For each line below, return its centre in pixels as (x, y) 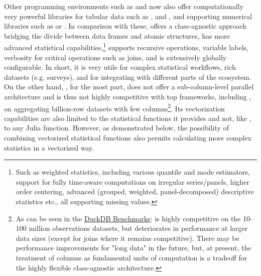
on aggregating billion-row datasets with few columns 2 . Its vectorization (114, 107)
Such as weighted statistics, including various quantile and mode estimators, (133, 172)
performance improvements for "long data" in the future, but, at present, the (134, 248)
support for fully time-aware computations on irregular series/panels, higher (133, 181)
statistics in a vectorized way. (49, 147)
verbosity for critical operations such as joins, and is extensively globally (115, 57)
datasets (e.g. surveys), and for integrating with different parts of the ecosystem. (128, 77)
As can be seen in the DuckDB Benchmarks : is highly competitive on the (128, 218)
